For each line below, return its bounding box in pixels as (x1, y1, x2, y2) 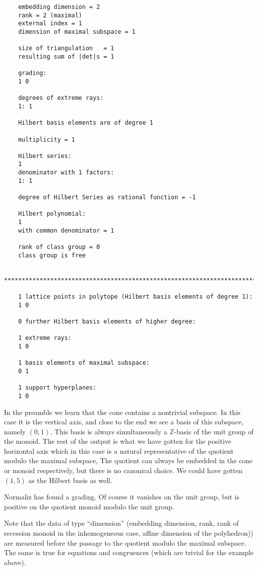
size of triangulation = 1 (18, 45, 114, 52)
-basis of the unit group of (174, 426, 254, 436)
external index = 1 (18, 20, 82, 27)
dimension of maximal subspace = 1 (18, 28, 135, 35)
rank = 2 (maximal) (18, 11, 82, 19)
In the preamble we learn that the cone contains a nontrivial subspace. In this (4, 407, 241, 417)
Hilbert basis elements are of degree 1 (18, 119, 153, 127)
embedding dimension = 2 (18, 3, 100, 10)
